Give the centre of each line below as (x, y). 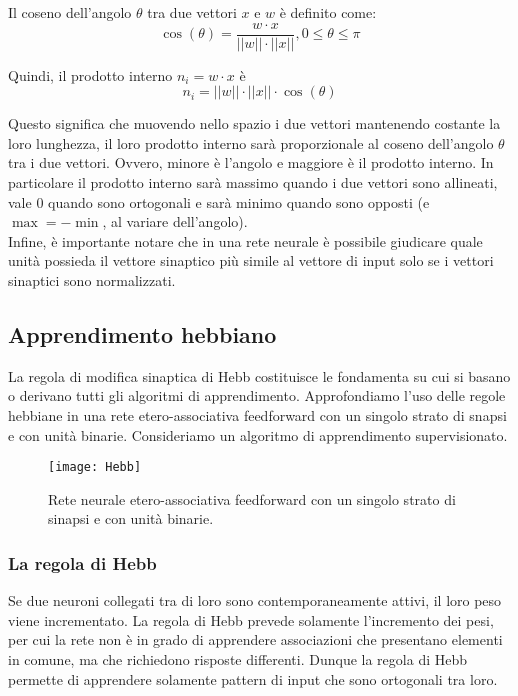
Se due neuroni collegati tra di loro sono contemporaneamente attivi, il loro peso (255, 600)
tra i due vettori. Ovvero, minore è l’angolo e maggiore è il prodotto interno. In (251, 162)
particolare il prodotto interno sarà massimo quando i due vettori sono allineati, (253, 182)
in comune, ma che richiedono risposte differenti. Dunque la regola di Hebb (238, 659)
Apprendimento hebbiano (142, 333)
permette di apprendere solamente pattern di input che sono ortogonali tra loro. (253, 678)
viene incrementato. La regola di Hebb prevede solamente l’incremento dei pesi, (251, 619)
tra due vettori (192, 12)
